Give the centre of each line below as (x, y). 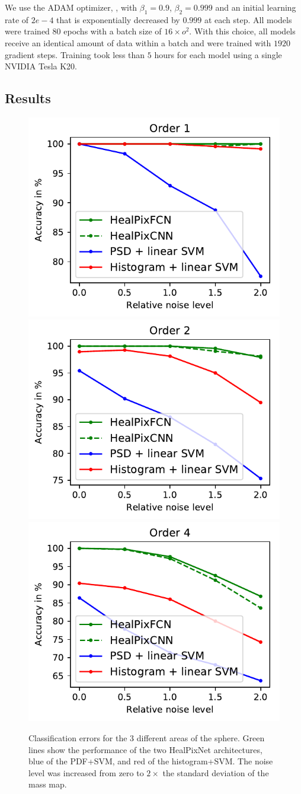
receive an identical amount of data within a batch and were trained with (138, 42)
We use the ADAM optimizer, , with (71, 7)
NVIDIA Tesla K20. (41, 66)
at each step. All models (248, 19)
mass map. (48, 784)
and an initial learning (256, 7)
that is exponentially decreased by (118, 19)
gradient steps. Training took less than (75, 54)
